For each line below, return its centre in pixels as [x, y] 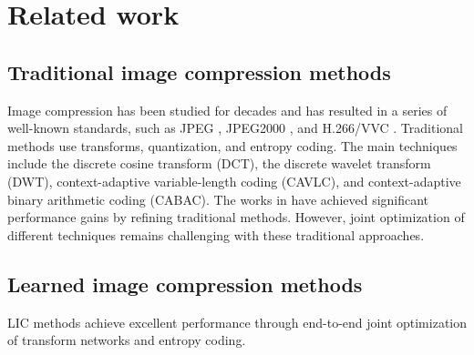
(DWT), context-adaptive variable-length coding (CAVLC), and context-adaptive [234, 181]
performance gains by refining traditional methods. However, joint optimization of [236, 217]
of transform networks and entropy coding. [127, 340]
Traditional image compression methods [199, 71]
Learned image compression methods [185, 284]
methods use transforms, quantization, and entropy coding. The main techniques [232, 145]
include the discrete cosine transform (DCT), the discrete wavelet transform [219, 163]
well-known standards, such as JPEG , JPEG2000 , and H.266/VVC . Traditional [235, 128]
